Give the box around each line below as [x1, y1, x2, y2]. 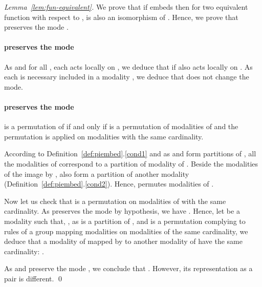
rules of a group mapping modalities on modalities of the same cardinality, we [4, 225, 248, 236]
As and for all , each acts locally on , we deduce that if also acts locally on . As [4, 61, 253, 72]
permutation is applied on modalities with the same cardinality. [4, 131, 204, 141]
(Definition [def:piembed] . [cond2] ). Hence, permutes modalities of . [4, 178, 214, 189]
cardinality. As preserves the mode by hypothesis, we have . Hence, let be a [4, 206, 240, 216]
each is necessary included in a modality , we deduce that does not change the [4, 71, 249, 82]
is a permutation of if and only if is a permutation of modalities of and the [4, 121, 238, 132]
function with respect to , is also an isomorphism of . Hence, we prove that [4, 11, 238, 22]
